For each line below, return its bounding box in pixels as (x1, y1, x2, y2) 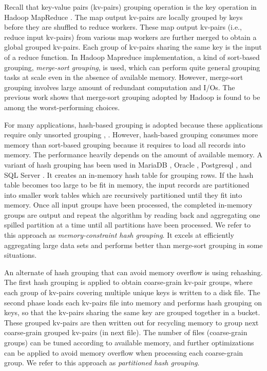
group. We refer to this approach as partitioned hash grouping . (4, 357, 200, 368)
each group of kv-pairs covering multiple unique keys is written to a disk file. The (4, 287, 260, 298)
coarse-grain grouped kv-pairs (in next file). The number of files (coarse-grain (4, 327, 247, 338)
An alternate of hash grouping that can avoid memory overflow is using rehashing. (4, 266, 263, 277)
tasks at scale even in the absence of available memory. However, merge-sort (4, 72, 243, 83)
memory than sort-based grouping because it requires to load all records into (4, 139, 245, 150)
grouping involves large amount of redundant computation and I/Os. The (4, 81, 235, 92)
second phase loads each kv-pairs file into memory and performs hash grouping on (4, 297, 262, 307)
